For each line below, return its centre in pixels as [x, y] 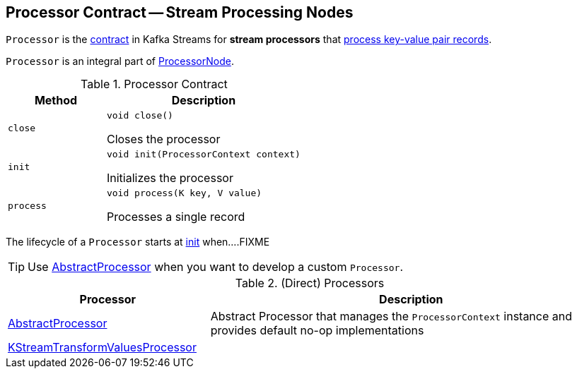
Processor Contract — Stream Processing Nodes [180, 12]
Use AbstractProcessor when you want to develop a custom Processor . [216, 267]
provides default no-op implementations [317, 331]
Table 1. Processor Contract [154, 84]
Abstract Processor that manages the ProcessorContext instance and [391, 316]
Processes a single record [176, 217]
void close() [140, 116]
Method [56, 101]
